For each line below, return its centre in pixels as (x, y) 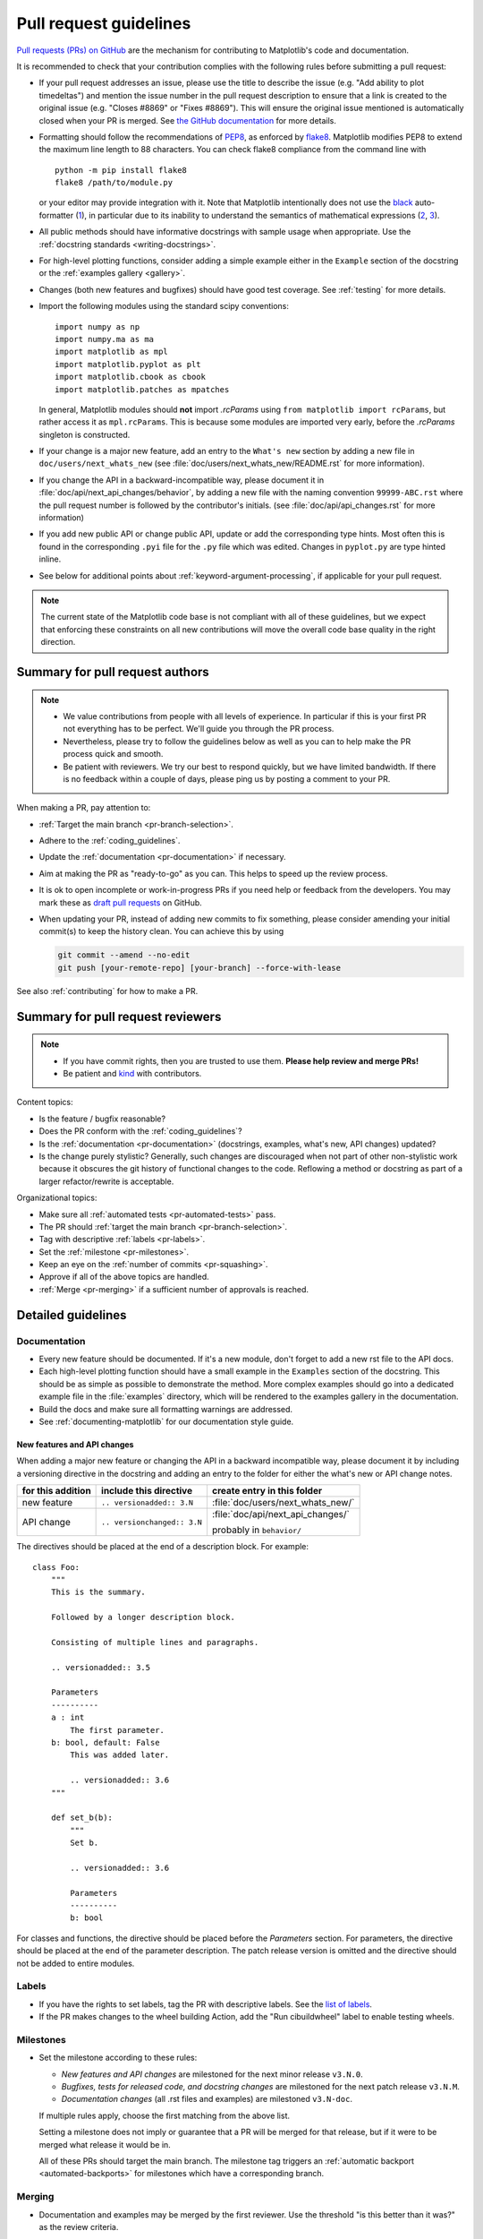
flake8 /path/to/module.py (114, 183)
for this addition (56, 1491)
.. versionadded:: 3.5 (101, 1667)
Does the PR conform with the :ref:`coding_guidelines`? (140, 1131)
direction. (58, 642)
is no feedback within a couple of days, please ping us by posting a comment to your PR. (227, 778)
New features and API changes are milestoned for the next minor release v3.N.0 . (212, 2074)
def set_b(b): (82, 1818)
